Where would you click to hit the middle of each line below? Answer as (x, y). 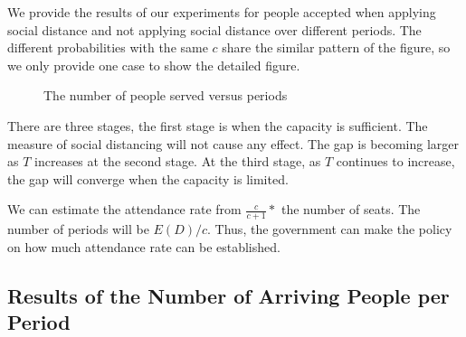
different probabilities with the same (108, 47)
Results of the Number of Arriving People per (228, 295)
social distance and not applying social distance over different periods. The (214, 29)
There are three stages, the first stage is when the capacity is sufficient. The (218, 125)
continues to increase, (395, 161)
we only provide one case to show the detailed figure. (154, 65)
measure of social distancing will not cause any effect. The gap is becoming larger (233, 143)
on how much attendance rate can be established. (144, 246)
